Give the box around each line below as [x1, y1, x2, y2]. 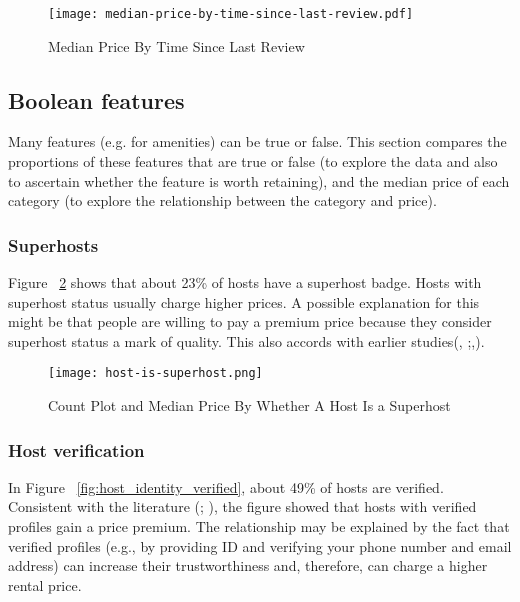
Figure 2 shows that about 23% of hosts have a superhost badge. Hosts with [8, 272, 482, 293]
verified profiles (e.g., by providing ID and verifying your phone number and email [8, 535, 512, 556]
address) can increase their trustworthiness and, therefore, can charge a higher [8, 555, 488, 576]
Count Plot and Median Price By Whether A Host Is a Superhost [48, 395, 451, 416]
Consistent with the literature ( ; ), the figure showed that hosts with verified [8, 496, 477, 517]
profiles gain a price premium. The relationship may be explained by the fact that [8, 516, 510, 537]
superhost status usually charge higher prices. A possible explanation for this [8, 291, 480, 312]
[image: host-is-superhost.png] [48, 366, 263, 381]
